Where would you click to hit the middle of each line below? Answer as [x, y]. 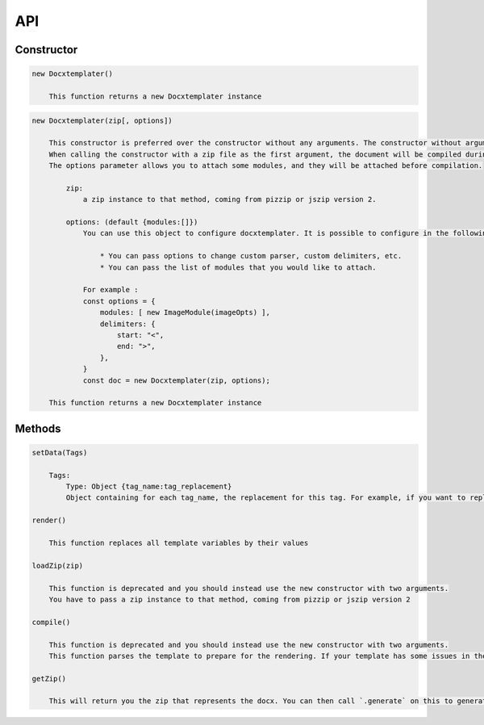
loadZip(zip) [58, 566]
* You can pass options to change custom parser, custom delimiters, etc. [251, 256]
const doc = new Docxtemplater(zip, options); [176, 380]
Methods [38, 428]
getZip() [49, 679]
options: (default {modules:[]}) [132, 222]
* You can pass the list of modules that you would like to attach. [238, 267]
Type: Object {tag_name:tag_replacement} [149, 487]
